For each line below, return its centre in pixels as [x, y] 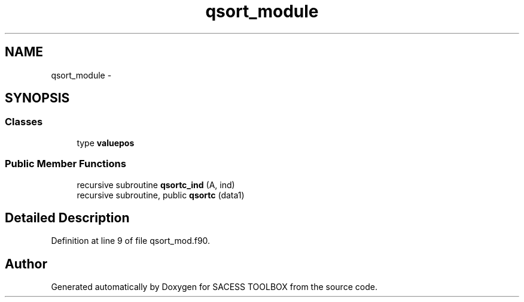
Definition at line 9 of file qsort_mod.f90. [131, 241]
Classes [24, 122]
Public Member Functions [65, 164]
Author [26, 264]
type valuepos [106, 143]
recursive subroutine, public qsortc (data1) [161, 195]
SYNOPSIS [37, 98]
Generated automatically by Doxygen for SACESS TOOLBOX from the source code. [214, 287]
